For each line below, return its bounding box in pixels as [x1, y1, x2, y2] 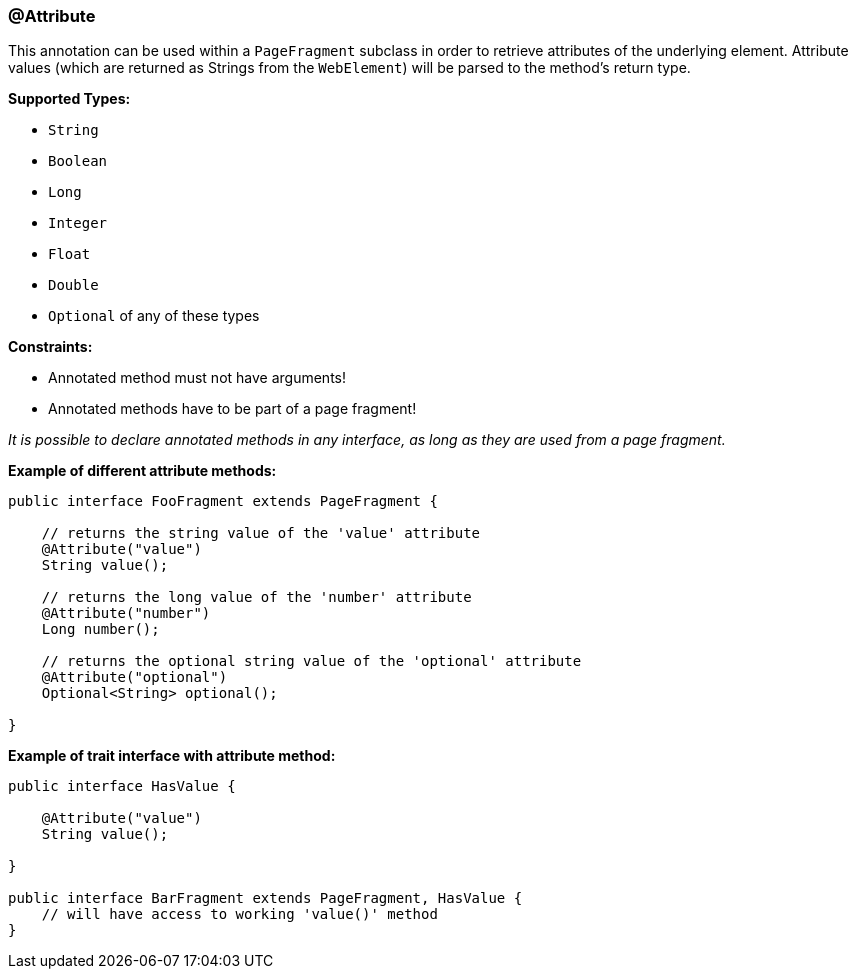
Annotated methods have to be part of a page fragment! [48, 400, 417, 418]
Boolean [48, 153, 108, 170]
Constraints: [8, 338, 93, 356]
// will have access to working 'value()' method [41, 906, 438, 923]
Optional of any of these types [48, 307, 260, 325]
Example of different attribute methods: [8, 462, 277, 480]
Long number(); [41, 621, 160, 638]
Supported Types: [8, 90, 131, 108]
